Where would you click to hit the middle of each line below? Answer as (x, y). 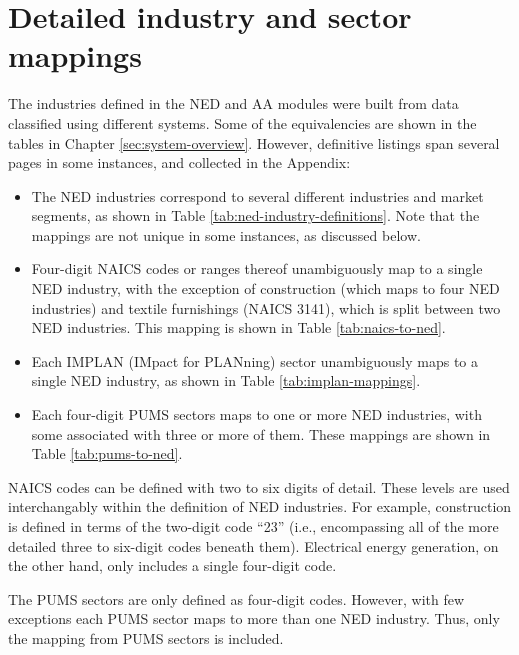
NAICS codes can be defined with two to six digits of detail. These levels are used (259, 486)
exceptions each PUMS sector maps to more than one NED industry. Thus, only (254, 618)
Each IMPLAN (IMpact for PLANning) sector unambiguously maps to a (254, 360)
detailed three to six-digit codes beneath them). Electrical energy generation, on (253, 545)
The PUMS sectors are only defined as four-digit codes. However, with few (236, 598)
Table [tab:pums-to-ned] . (107, 453)
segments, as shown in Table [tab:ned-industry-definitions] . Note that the (255, 215)
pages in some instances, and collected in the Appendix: (179, 162)
